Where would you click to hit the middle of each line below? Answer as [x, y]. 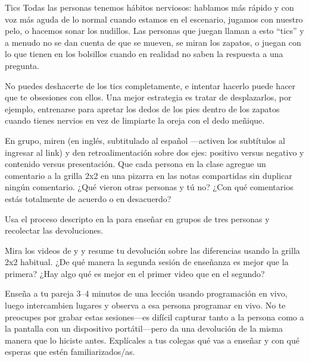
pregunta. [22, 65]
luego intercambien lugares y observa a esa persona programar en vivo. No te [145, 305]
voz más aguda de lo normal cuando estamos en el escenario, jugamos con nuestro [154, 19]
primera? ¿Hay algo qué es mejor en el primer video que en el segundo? [135, 273]
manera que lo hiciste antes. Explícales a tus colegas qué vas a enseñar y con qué [152, 340]
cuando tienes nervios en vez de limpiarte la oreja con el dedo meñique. [135, 120]
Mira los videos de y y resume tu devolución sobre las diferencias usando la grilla [152, 250]
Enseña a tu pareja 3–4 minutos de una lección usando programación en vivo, [146, 293]
